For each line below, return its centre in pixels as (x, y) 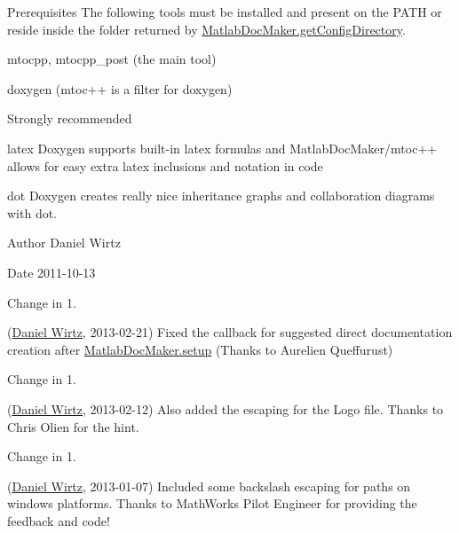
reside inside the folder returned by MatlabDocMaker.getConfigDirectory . (206, 29)
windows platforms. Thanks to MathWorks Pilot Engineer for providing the (212, 503)
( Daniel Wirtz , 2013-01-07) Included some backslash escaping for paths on (209, 486)
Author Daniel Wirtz (64, 243)
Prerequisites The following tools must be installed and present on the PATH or (225, 12)
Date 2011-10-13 (51, 272)
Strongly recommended (70, 118)
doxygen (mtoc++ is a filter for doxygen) (120, 88)
